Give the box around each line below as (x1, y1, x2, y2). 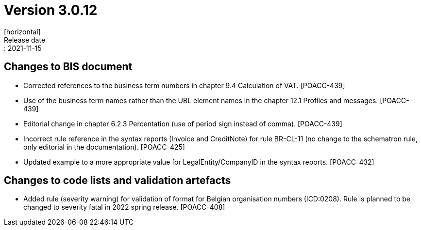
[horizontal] (4, 27, 41, 36)
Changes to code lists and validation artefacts (4, 174, 231, 187)
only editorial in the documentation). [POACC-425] (23, 142, 185, 151)
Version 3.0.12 (4, 2, 98, 18)
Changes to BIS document (4, 61, 133, 73)
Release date (4, 35, 46, 44)
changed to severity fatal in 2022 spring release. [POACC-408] (23, 203, 225, 212)
